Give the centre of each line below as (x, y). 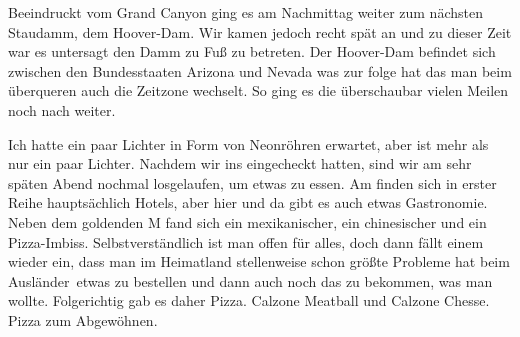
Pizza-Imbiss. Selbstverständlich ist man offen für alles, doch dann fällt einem (246, 241)
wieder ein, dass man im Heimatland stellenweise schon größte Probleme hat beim (259, 261)
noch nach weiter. (62, 109)
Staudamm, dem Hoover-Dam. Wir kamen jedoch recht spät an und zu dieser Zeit (260, 31)
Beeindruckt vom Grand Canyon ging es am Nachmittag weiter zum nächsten (245, 12)
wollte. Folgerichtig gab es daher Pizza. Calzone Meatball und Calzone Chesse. (249, 300)
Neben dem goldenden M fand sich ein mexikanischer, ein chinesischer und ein (247, 221)
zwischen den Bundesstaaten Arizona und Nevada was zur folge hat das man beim (260, 70)
